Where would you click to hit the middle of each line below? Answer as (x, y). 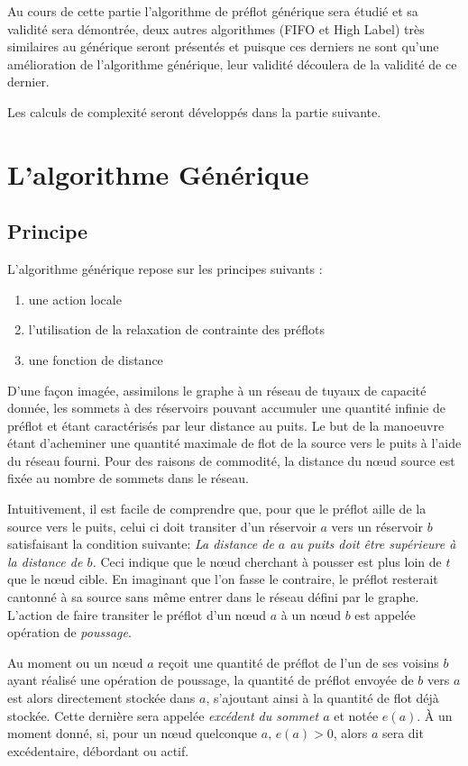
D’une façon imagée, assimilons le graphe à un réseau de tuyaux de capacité (217, 390)
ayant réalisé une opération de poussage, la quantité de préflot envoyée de (211, 680)
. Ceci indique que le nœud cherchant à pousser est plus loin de (267, 561)
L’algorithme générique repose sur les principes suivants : (165, 269)
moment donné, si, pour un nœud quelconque (133, 733)
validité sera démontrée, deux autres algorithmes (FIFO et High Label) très (216, 28)
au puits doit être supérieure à (373, 544)
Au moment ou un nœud (75, 662)
